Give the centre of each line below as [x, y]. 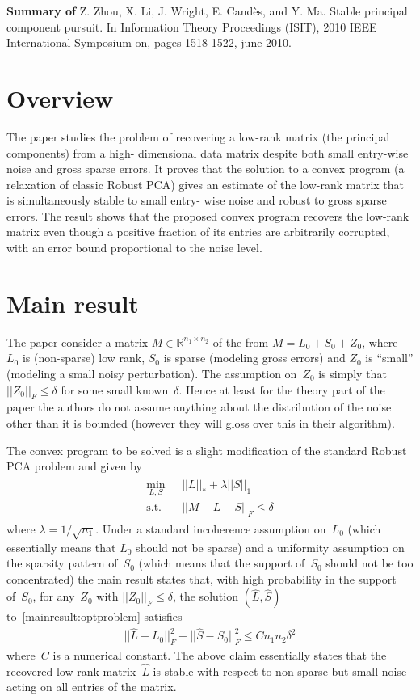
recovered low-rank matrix [71, 670]
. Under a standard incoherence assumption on [211, 528]
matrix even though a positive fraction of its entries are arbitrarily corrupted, [198, 232]
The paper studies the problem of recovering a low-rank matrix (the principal [198, 136]
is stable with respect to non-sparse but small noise [280, 670]
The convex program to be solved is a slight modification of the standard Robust [207, 450]
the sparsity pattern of [62, 563]
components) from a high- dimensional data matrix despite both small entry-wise [208, 152]
